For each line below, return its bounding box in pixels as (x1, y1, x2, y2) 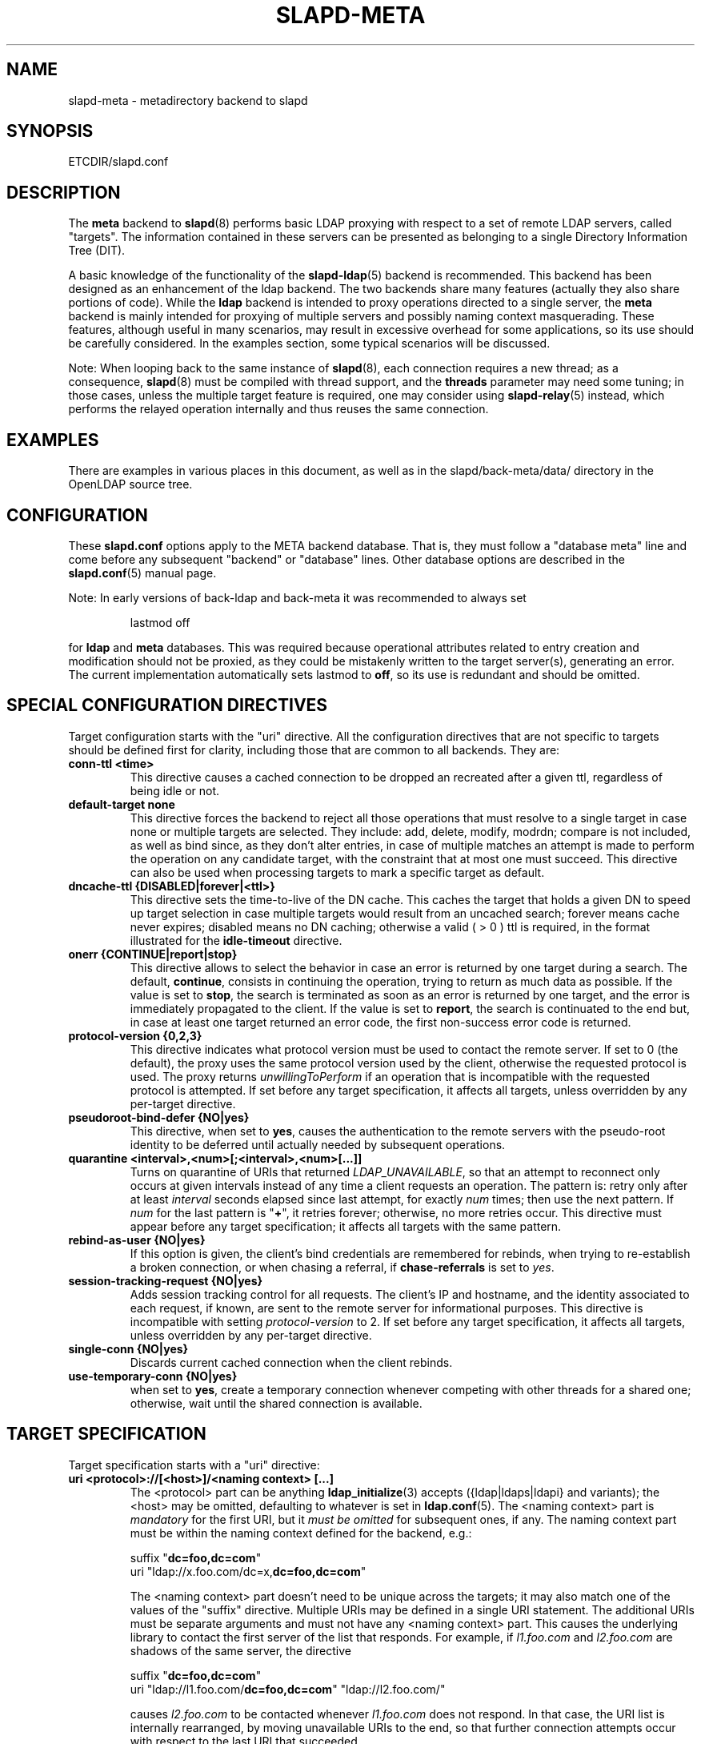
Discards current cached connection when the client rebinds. (130, 1355, 453, 1369)
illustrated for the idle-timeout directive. (130, 933, 342, 947)
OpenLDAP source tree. (68, 477, 193, 492)
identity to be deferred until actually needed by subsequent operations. (130, 1137, 506, 1151)
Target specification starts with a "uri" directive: (68, 1457, 320, 1472)
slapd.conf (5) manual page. (68, 565, 217, 580)
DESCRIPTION (6, 182, 121, 203)
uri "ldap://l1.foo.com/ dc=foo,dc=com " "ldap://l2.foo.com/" (130, 1682, 446, 1696)
